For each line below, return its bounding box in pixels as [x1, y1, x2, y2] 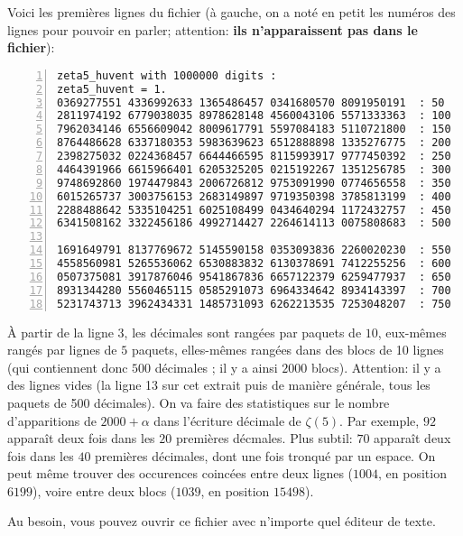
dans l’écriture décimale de [153, 411, 301, 430]
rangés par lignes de [7, 340, 117, 359]
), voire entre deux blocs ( [32, 481, 176, 500]
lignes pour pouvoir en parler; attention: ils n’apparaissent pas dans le [7, 20, 418, 39]
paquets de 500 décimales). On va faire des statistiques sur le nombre [7, 393, 390, 411]
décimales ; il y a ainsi [154, 357, 278, 376]
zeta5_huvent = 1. [57, 82, 167, 96]
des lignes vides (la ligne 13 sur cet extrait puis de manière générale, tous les [7, 375, 431, 394]
